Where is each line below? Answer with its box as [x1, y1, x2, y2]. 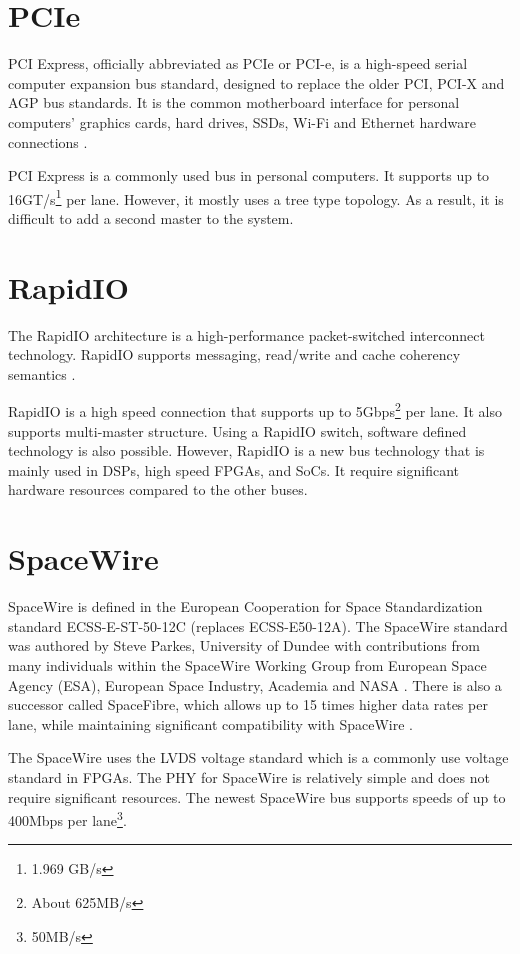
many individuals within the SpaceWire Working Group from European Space [8, 654, 487, 675]
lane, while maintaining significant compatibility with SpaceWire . [8, 713, 414, 734]
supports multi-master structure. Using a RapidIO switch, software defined [8, 420, 467, 441]
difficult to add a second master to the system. [8, 207, 294, 228]
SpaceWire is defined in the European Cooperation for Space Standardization [8, 596, 483, 617]
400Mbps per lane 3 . [8, 807, 127, 830]
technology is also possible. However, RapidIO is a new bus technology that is [8, 440, 485, 461]
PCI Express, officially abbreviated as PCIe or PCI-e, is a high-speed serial [8, 53, 468, 74]
